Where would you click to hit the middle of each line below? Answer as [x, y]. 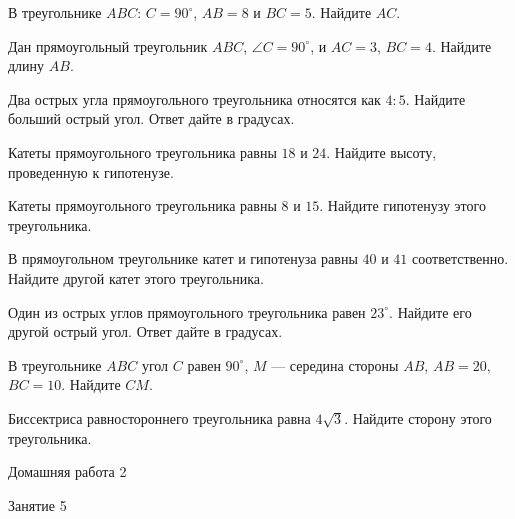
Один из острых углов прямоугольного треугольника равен [187, 311]
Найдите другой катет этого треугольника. [136, 277]
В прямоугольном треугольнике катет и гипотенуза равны [183, 258]
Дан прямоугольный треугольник [108, 45]
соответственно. [460, 258]
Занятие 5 [37, 504]
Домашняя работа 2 [67, 471]
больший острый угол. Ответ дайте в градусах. [151, 118]
